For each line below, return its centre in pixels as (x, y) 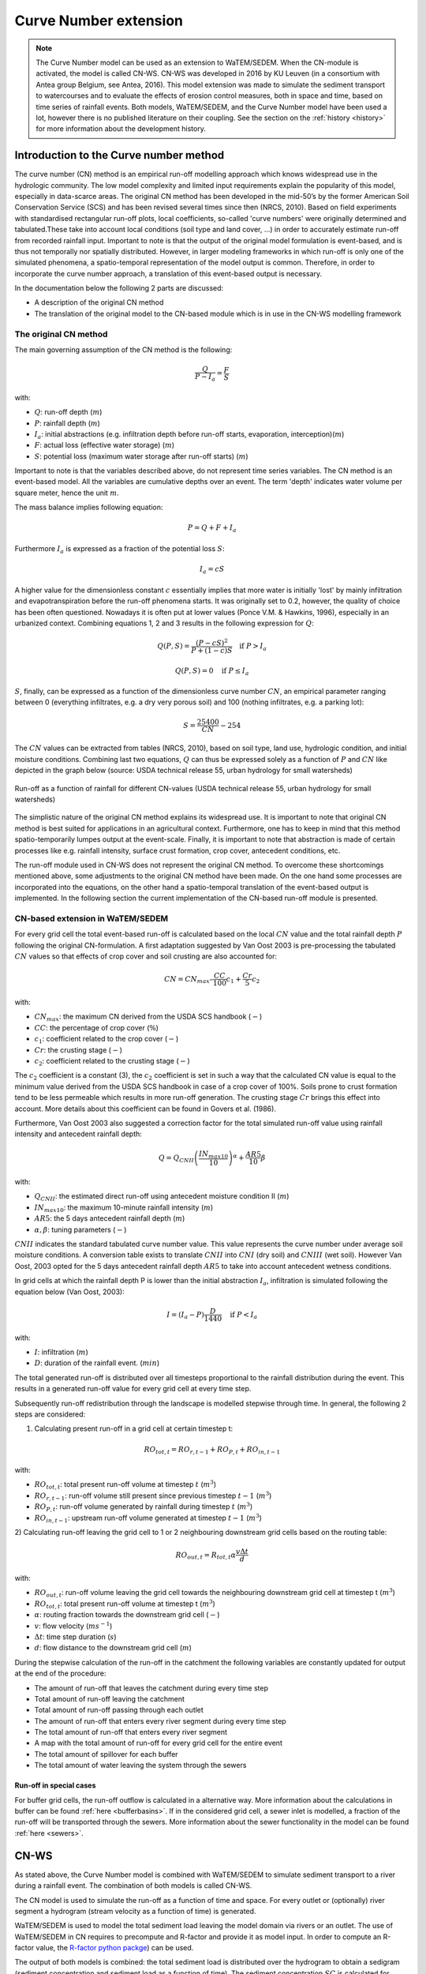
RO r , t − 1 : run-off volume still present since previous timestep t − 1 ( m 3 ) (153, 1496)
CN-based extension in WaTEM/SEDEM (92, 918)
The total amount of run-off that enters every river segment (131, 1732)
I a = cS (212, 570)
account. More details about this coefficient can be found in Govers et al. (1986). (145, 1109)
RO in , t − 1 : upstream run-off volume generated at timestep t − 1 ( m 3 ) (148, 1518)
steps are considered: (50, 1414)
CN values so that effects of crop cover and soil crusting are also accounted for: (146, 956)
